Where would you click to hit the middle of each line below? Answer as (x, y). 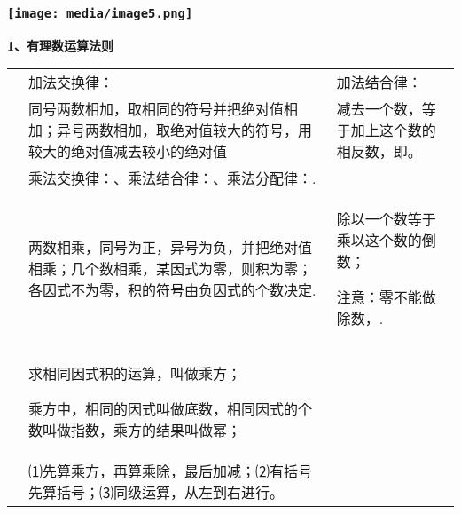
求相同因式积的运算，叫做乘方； (135, 374)
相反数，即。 (379, 152)
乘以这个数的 (379, 241)
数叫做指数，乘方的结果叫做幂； (135, 431)
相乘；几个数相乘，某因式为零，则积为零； (171, 269)
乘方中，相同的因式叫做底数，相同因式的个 (171, 409)
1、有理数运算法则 (61, 45)
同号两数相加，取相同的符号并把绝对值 (156, 109)
